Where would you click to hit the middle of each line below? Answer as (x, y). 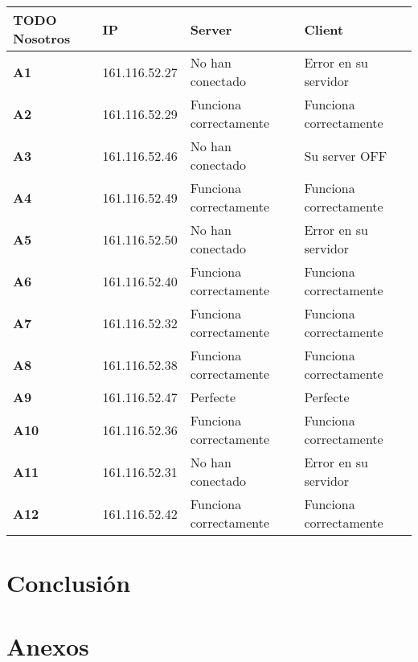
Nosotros (42, 38)
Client (324, 29)
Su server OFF (346, 155)
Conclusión (69, 583)
